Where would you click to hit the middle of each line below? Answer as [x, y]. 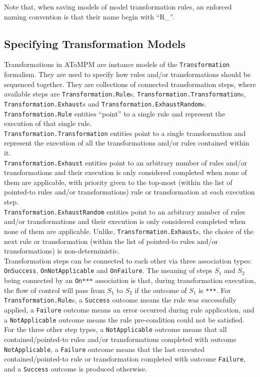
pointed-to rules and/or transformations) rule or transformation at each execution [129, 192]
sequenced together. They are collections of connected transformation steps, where [130, 84]
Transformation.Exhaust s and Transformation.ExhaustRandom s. [105, 103]
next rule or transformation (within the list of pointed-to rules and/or [111, 241]
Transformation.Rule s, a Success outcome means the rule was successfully [120, 300]
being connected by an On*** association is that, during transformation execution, [130, 280]
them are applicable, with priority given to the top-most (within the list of [118, 182]
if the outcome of [161, 290]
